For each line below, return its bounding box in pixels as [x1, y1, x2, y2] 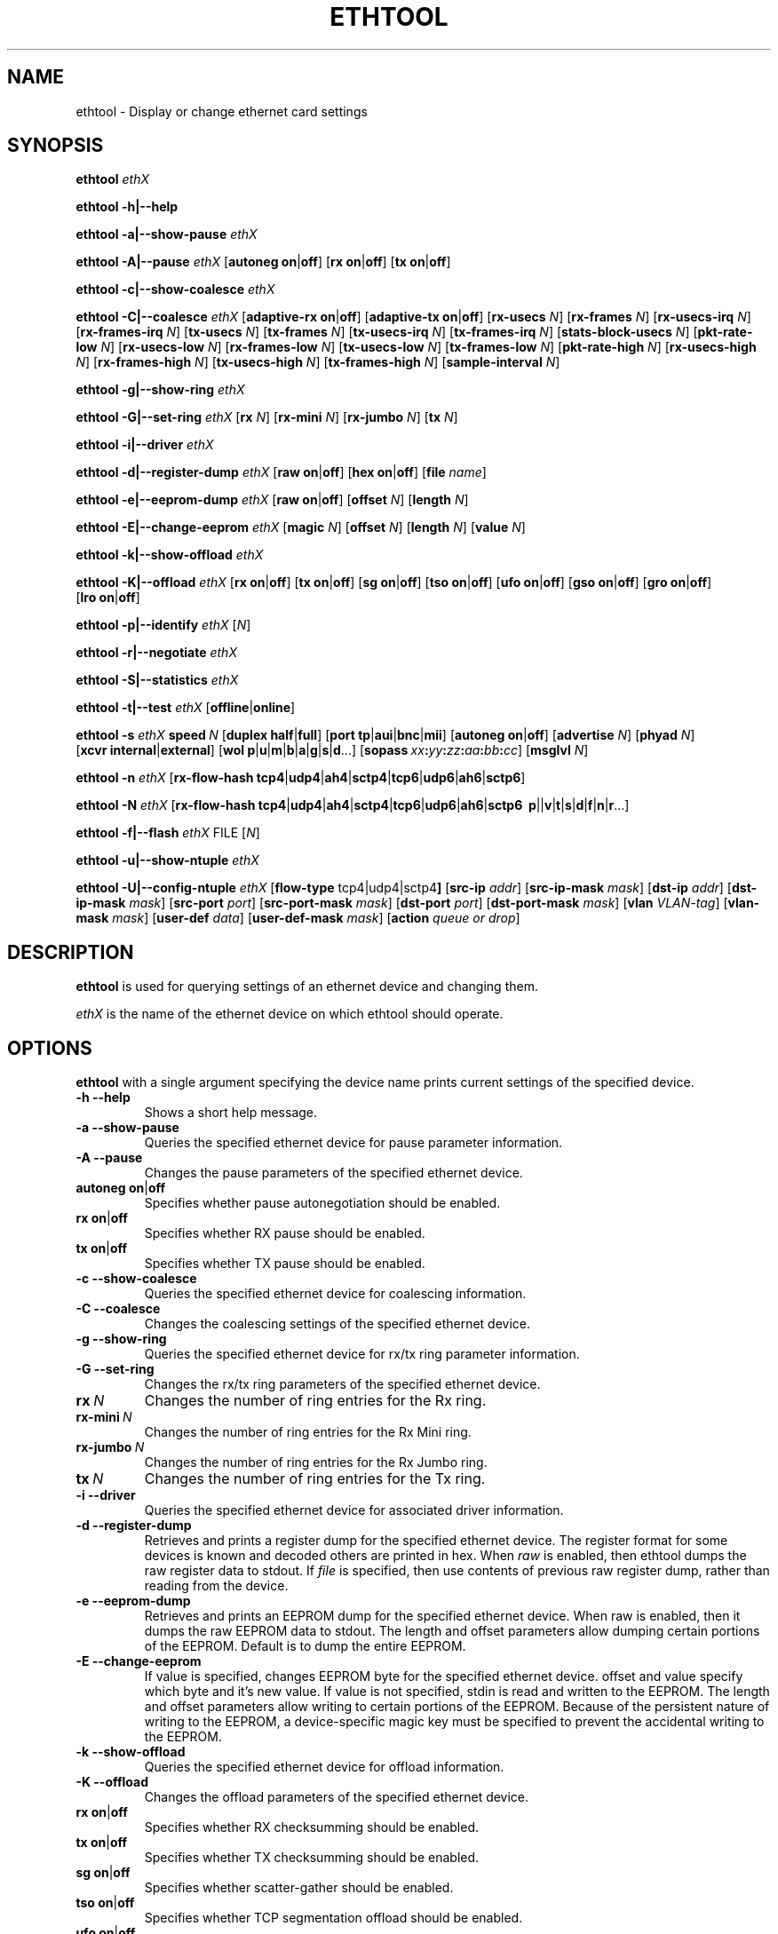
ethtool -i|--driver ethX [75, 437, 214, 453]
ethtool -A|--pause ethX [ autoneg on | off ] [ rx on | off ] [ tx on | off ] [75, 254, 451, 270]
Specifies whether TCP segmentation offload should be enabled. [144, 1910, 523, 1926]
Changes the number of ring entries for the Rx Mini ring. [144, 1424, 472, 1440]
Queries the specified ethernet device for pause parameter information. [144, 1135, 563, 1151]
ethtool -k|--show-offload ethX [75, 547, 264, 563]
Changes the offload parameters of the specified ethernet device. [144, 1789, 529, 1805]
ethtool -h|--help [75, 199, 179, 215]
